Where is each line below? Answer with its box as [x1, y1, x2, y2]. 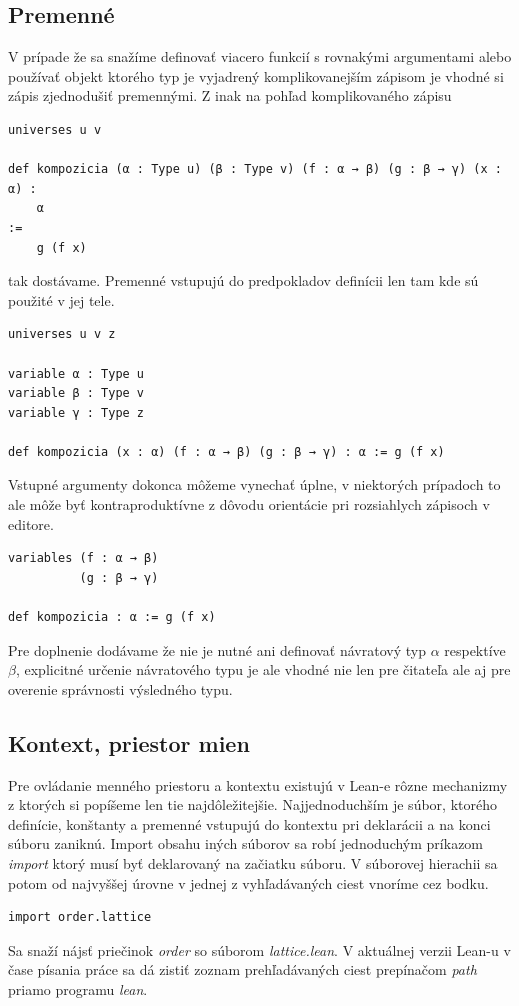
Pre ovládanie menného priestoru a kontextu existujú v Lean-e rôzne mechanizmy [8, 774, 508, 795]
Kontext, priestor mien [8, 727, 250, 758]
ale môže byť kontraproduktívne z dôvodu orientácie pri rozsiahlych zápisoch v [8, 494, 490, 515]
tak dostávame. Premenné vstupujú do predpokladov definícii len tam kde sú [8, 270, 479, 291]
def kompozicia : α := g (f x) [8, 610, 216, 625]
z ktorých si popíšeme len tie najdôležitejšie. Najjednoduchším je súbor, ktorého [8, 794, 497, 815]
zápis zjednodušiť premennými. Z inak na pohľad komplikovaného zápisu [8, 85, 452, 106]
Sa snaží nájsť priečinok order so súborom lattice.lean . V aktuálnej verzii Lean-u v [8, 939, 511, 960]
